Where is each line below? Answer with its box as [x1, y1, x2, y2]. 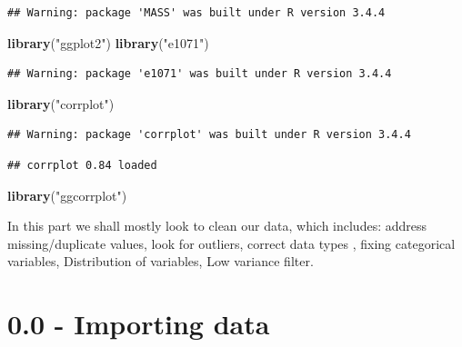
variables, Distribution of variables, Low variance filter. [7, 252, 314, 271]
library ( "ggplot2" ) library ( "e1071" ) [7, 33, 209, 52]
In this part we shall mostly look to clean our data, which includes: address [7, 216, 427, 235]
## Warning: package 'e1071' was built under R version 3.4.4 [7, 67, 392, 81]
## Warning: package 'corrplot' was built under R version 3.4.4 [7, 128, 411, 142]
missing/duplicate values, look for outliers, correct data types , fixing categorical [7, 233, 456, 253]
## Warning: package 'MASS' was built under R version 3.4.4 [7, 6, 386, 19]
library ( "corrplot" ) [7, 94, 115, 113]
